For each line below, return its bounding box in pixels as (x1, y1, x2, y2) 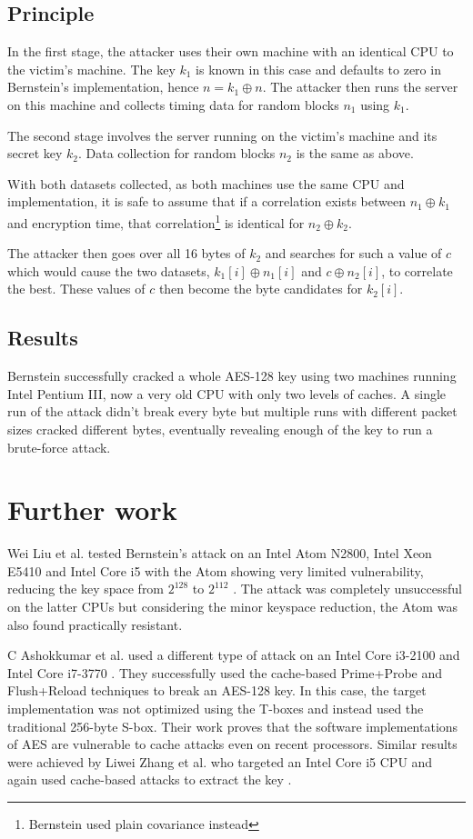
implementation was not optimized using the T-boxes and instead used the (7, 699, 424, 718)
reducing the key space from (7, 579, 165, 598)
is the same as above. (296, 144, 414, 163)
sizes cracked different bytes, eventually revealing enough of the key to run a (7, 419, 433, 438)
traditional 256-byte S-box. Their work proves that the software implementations (7, 716, 458, 735)
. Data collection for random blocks (78, 144, 276, 163)
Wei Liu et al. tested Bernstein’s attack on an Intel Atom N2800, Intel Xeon (7, 544, 432, 563)
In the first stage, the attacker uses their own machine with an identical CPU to (7, 42, 454, 61)
